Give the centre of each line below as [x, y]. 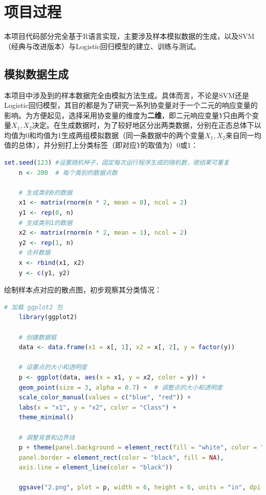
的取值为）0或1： [170, 145]
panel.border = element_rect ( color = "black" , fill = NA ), [121, 457]
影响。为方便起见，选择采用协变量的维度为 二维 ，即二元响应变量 [112, 115]
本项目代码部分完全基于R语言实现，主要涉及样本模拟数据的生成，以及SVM [129, 36]
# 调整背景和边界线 [47, 437]
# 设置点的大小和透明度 [53, 367]
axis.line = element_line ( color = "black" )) [96, 468]
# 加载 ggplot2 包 [34, 307]
